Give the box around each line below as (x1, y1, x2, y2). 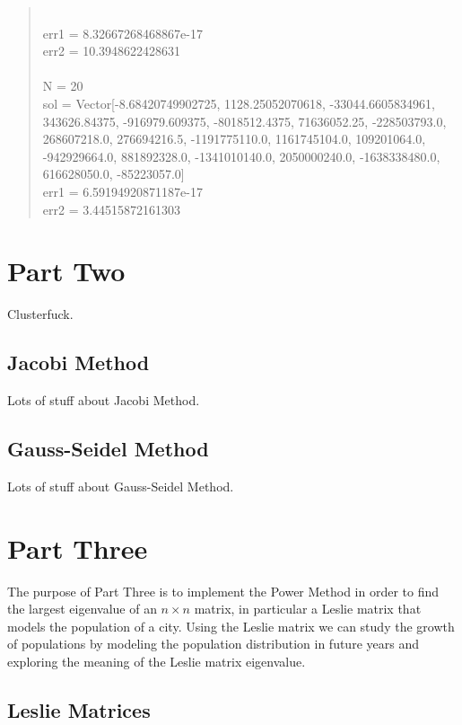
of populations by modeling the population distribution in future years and (7, 634, 419, 653)
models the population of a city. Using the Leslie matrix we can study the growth (7, 616, 455, 635)
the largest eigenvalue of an (7, 599, 157, 618)
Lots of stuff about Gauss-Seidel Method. (7, 476, 234, 495)
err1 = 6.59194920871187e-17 (42, 181, 203, 200)
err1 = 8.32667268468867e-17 (42, 23, 203, 42)
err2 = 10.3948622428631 (42, 41, 181, 60)
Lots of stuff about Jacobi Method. (7, 391, 200, 410)
